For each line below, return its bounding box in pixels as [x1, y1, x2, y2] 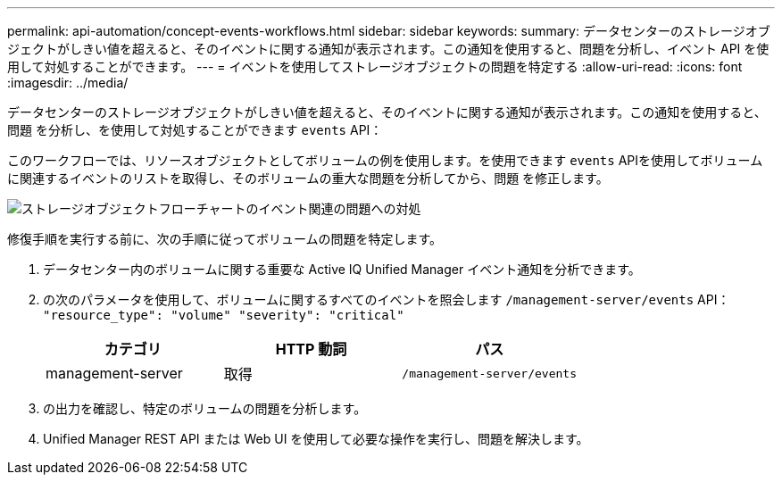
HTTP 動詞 [275, 340, 347, 358]
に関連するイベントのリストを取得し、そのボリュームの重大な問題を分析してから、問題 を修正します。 [7, 170, 609, 186]
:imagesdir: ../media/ [7, 75, 129, 90]
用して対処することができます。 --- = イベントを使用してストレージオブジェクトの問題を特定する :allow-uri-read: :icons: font [7, 59, 743, 74]
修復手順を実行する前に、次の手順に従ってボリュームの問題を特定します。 [7, 231, 443, 246]
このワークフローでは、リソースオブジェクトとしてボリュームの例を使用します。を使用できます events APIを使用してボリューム [7, 153, 763, 168]
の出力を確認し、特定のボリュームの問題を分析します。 [43, 401, 367, 416]
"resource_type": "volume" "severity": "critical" [43, 308, 404, 322]
